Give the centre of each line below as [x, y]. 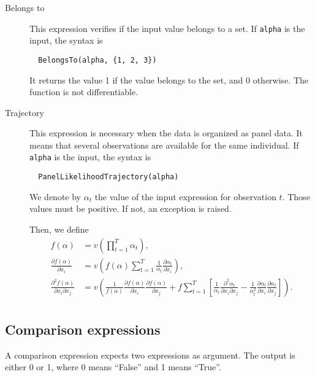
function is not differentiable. [84, 92]
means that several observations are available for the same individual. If [164, 145]
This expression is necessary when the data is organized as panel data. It [166, 133]
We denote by [55, 196]
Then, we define [59, 229]
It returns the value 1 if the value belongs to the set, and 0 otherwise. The [169, 80]
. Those [296, 196]
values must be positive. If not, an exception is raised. [131, 208]
